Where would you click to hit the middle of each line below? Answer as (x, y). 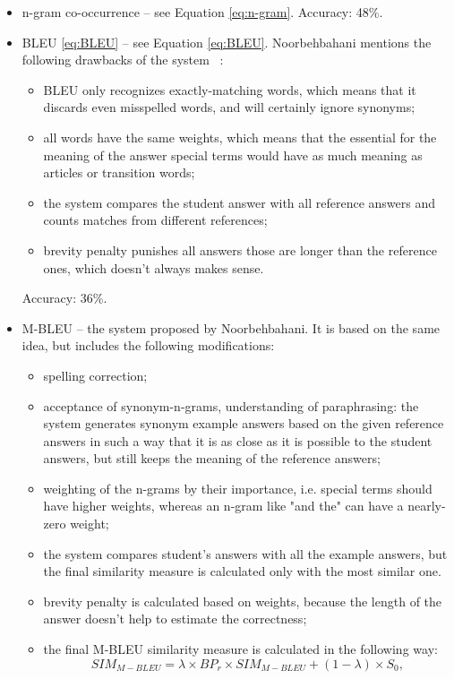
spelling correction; (95, 375)
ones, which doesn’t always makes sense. (154, 267)
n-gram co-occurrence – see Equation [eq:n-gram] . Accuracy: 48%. (202, 12)
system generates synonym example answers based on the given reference (244, 423)
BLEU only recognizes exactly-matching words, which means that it (230, 89)
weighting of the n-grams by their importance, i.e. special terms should (238, 488)
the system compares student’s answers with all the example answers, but (245, 553)
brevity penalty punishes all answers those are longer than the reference (240, 249)
